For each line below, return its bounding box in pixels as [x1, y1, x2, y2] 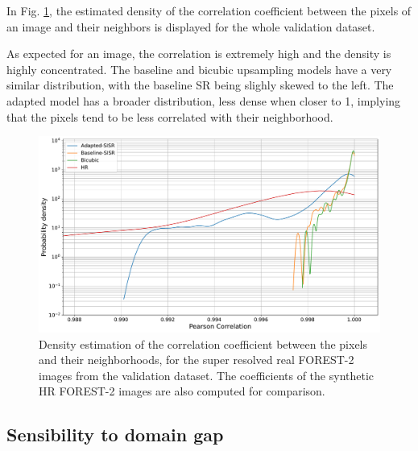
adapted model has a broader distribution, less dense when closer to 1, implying [6, 92, 401, 109]
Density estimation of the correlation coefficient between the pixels [39, 335, 368, 352]
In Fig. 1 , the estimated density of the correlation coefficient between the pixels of [6, 2, 412, 19]
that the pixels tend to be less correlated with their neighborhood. [6, 108, 333, 125]
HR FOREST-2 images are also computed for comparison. [39, 383, 325, 399]
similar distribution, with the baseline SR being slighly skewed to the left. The [6, 77, 394, 93]
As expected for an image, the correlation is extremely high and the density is [6, 45, 391, 62]
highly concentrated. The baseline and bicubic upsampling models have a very [6, 60, 392, 77]
